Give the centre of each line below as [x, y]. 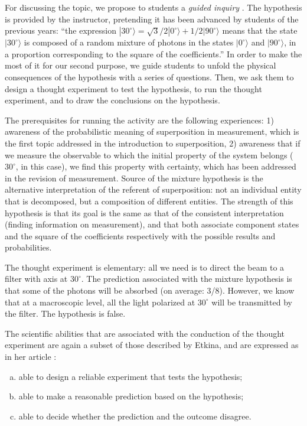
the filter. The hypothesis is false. [65, 313]
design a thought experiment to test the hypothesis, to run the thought [133, 88]
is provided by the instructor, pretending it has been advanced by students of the [152, 19]
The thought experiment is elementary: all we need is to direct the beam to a [145, 267]
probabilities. [28, 247]
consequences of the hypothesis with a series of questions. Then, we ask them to [149, 77]
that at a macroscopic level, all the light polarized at [100, 302]
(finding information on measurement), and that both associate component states [152, 224]
